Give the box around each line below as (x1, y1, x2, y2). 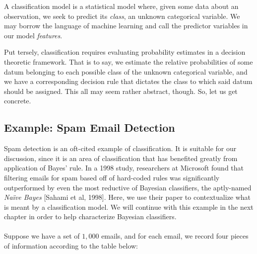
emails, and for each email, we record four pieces (101, 231, 249, 241)
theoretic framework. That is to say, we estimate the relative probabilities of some (4, 56, 253, 67)
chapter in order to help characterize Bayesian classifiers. (4, 211, 177, 222)
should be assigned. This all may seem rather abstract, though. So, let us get (4, 85, 238, 96)
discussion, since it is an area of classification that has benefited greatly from (4, 153, 238, 163)
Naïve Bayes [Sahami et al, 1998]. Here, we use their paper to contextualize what (4, 192, 251, 202)
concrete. (4, 95, 31, 106)
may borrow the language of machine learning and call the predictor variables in (4, 20, 248, 31)
